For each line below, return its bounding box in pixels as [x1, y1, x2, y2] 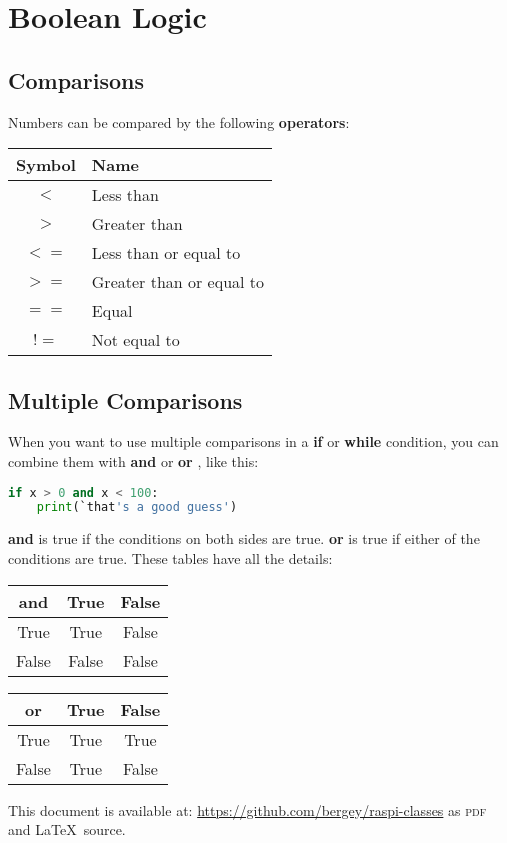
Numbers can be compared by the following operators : [8, 111, 350, 132]
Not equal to [91, 328, 180, 352]
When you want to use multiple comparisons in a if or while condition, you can [8, 431, 499, 452]
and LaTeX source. [8, 819, 126, 840]
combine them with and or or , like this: [8, 450, 259, 471]
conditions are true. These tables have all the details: [8, 547, 333, 568]
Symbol [16, 153, 76, 177]
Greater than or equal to [91, 270, 265, 294]
